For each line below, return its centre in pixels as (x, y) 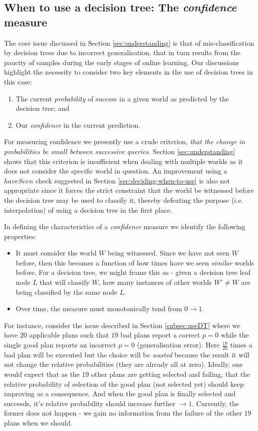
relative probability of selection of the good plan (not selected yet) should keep (124, 384)
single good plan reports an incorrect (60, 345)
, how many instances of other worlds (155, 282)
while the (235, 335)
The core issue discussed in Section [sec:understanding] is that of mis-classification (129, 43)
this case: (18, 81)
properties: (20, 236)
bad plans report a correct (160, 335)
